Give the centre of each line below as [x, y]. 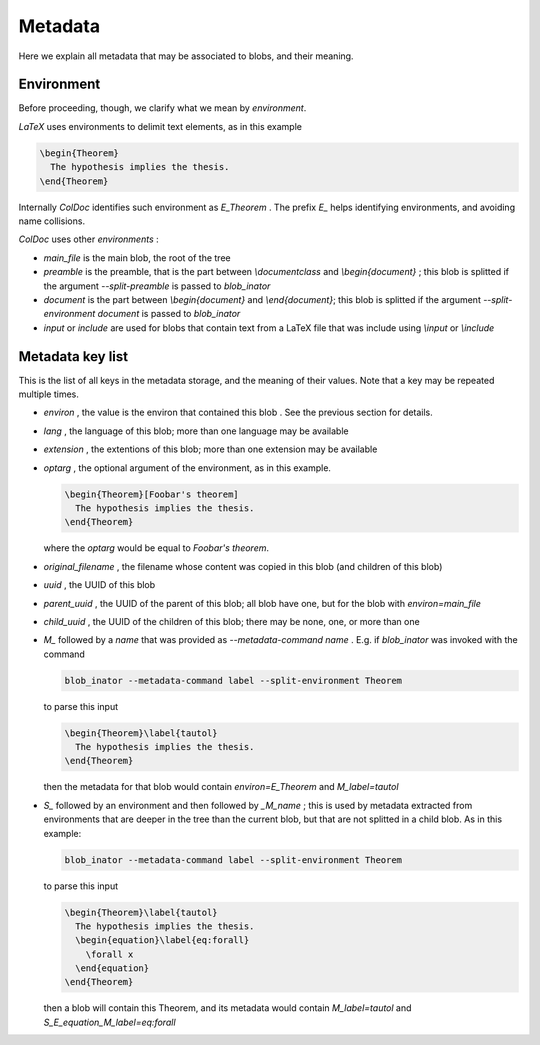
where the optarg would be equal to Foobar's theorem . [156, 548]
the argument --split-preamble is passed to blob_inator [157, 286]
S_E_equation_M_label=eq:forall [109, 1022]
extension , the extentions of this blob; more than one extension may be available [210, 449]
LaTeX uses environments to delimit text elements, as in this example [160, 126]
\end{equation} [112, 968]
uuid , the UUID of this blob [99, 585]
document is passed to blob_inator [169, 314]
